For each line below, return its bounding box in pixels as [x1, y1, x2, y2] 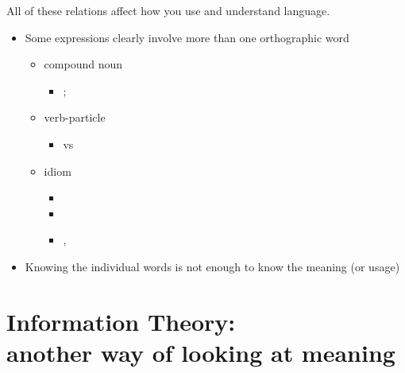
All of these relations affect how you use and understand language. [6, 2, 330, 18]
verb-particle [44, 109, 106, 126]
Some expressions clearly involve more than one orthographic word [25, 29, 349, 45]
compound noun [44, 56, 123, 72]
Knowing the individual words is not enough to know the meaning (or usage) [25, 258, 400, 274]
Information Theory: [6, 305, 236, 337]
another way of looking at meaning [6, 336, 395, 368]
